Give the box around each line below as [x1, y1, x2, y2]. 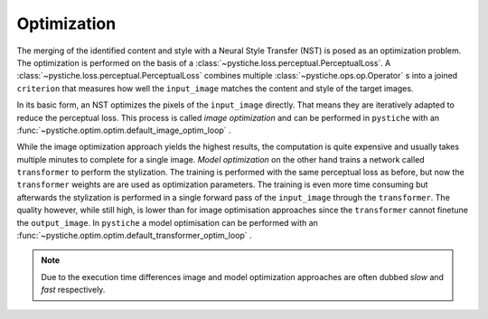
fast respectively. [41, 285, 106, 296]
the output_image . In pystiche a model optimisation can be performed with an [16, 217, 318, 228]
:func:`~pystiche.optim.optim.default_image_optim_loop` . [16, 125, 231, 136]
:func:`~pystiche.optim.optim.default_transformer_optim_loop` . [16, 230, 252, 241]
